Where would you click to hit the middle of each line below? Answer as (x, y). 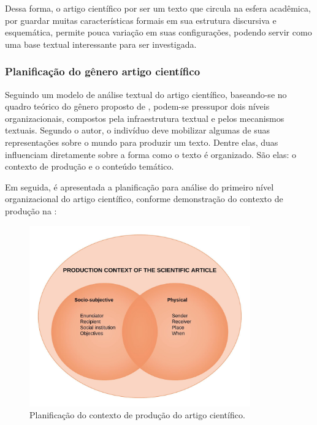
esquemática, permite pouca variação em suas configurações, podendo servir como (158, 32)
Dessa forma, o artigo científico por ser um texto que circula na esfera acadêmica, (158, 8)
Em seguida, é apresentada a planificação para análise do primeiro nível (139, 186)
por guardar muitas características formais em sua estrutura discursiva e (141, 20)
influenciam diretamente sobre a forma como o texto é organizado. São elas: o (151, 154)
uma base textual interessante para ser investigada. (101, 44)
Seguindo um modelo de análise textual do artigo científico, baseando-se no (146, 94)
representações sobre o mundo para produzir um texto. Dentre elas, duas (142, 142)
